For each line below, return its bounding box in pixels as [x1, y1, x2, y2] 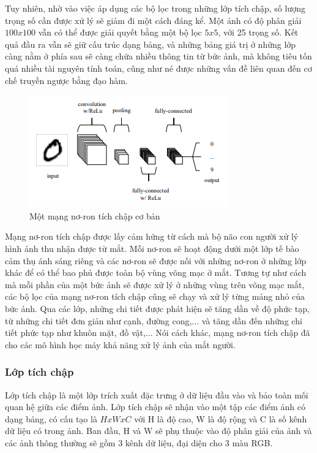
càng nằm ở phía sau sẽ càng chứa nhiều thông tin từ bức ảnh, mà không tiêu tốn [5, 50, 312, 63]
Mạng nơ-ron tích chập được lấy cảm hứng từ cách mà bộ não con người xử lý [5, 230, 299, 243]
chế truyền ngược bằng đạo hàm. [5, 74, 128, 86]
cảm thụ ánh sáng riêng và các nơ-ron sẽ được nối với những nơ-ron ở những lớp [5, 254, 307, 267]
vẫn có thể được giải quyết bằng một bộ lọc [38, 26, 202, 39]
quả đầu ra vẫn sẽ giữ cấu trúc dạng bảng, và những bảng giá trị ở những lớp [5, 37, 296, 50]
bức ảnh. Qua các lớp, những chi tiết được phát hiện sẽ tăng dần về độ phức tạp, [5, 302, 310, 314]
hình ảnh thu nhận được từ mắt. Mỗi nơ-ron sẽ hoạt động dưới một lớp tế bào [5, 242, 299, 254]
